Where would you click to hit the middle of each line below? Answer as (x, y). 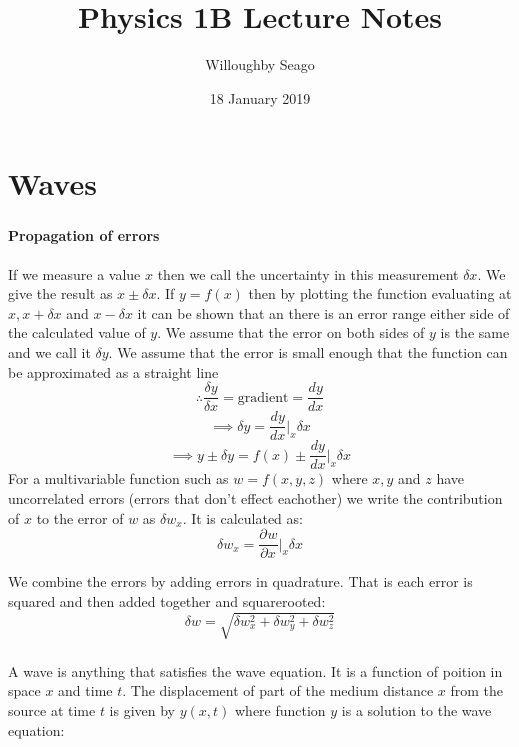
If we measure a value (74, 273)
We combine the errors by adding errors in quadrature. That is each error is (240, 581)
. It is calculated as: (242, 517)
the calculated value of (77, 332)
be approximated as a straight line (113, 371)
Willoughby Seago (260, 64)
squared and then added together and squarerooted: (167, 600)
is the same (475, 332)
